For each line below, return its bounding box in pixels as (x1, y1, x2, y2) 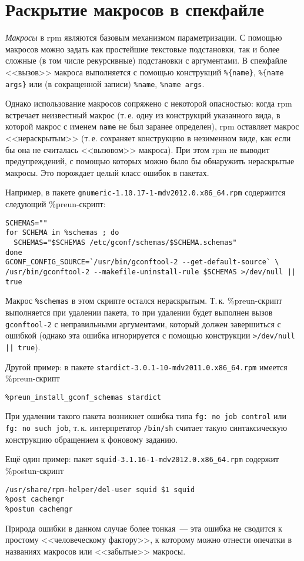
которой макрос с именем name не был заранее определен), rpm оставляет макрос (5, 120, 299, 132)
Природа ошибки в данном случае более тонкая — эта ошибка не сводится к (5, 522, 282, 534)
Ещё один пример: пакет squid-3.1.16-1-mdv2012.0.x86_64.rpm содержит (5, 453, 279, 465)
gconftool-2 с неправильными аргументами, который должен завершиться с (5, 317, 281, 330)
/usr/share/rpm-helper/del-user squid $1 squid (5, 485, 195, 494)
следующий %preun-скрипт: (5, 198, 106, 210)
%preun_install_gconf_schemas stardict (5, 393, 161, 401)
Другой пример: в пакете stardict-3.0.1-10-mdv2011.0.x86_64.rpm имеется (5, 360, 288, 373)
